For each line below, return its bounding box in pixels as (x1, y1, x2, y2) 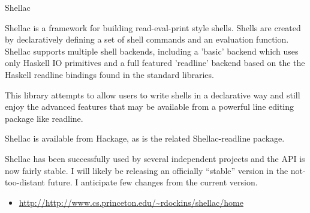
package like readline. (5, 112, 83, 124)
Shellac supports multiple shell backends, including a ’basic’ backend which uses (5, 44, 299, 57)
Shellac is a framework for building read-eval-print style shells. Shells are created (5, 21, 301, 34)
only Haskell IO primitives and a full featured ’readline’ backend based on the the (5, 56, 305, 69)
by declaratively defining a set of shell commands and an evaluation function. (5, 33, 289, 46)
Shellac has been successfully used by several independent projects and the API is (5, 152, 305, 164)
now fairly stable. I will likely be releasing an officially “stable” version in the (5, 164, 288, 176)
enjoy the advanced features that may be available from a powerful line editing (5, 100, 294, 113)
